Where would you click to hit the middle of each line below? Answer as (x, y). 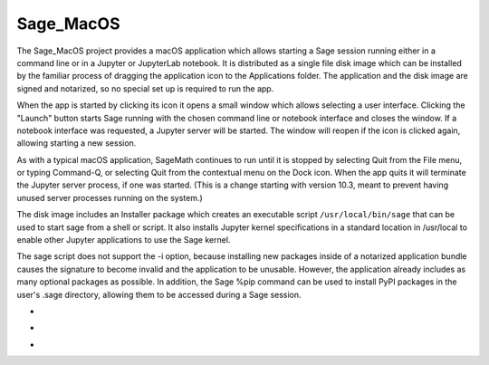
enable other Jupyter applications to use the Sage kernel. (124, 240)
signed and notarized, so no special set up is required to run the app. (145, 88)
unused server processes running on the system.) (110, 197)
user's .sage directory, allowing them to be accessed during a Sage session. (159, 294)
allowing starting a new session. (77, 143)
